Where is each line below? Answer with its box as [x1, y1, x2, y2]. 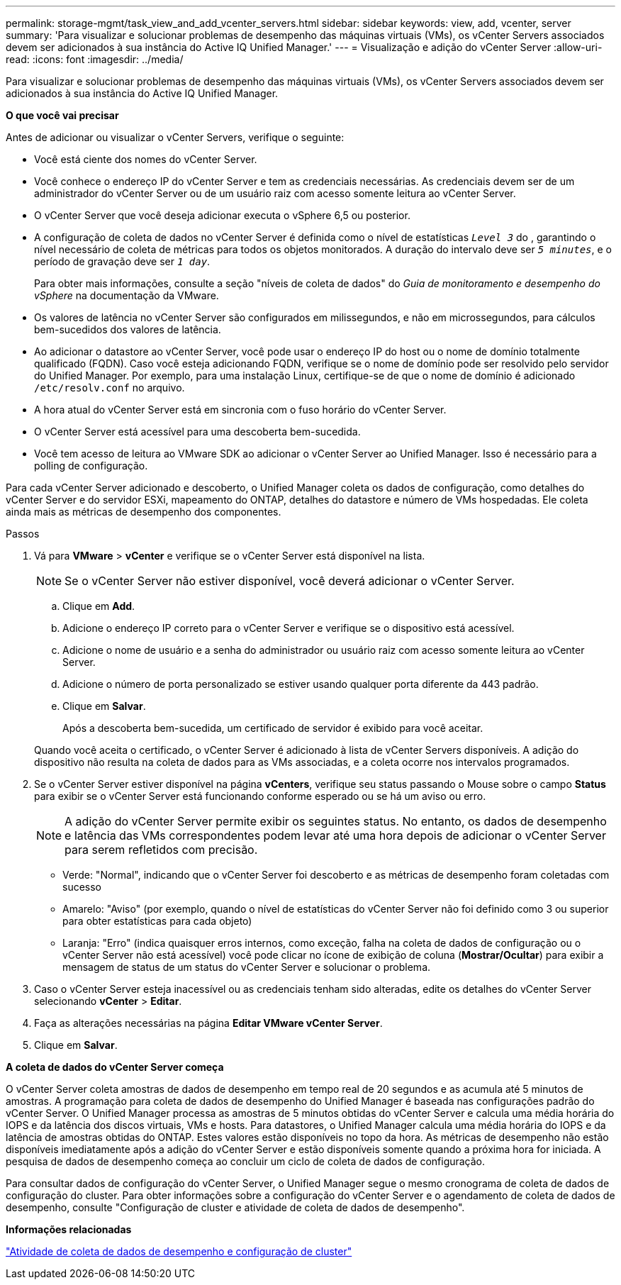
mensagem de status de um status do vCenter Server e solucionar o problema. [62, 961, 431, 973]
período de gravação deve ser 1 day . [34, 255, 211, 267]
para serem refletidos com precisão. [65, 842, 258, 857]
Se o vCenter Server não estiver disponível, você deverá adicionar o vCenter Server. [65, 574, 515, 588]
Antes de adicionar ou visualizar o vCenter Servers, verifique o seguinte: [6, 131, 345, 143]
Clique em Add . [62, 600, 135, 612]
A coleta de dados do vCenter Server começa [6, 1061, 224, 1073]
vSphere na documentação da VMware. [34, 289, 219, 301]
